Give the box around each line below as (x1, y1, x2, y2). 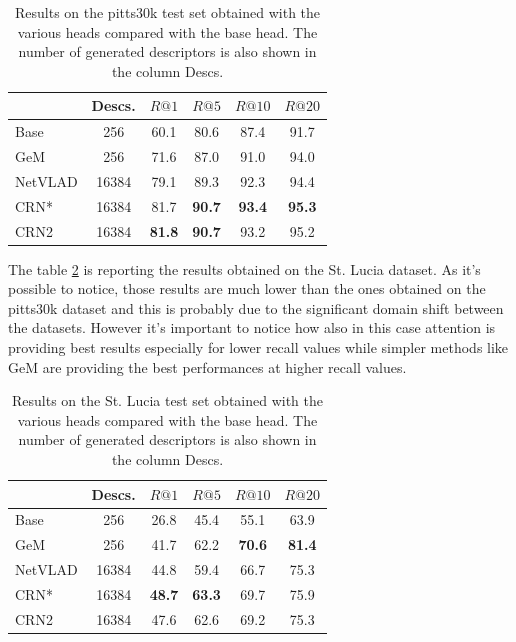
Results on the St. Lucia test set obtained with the (12, 390, 324, 411)
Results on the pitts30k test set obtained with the (14, 2, 321, 22)
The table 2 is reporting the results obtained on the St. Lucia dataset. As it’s (8, 258, 481, 279)
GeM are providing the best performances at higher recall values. (8, 356, 407, 377)
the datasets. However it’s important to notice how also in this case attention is (8, 317, 496, 338)
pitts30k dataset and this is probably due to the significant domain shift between (8, 297, 504, 318)
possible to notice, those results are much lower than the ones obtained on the (8, 278, 486, 299)
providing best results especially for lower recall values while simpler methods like (8, 337, 509, 358)
